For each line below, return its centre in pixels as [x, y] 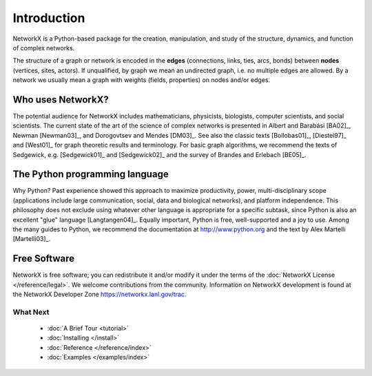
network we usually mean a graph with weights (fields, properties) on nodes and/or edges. [142, 80]
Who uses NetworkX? [61, 100]
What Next [31, 312]
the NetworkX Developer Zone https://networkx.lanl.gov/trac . [100, 294]
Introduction [49, 18]
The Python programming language [91, 175]
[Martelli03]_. [32, 239]
